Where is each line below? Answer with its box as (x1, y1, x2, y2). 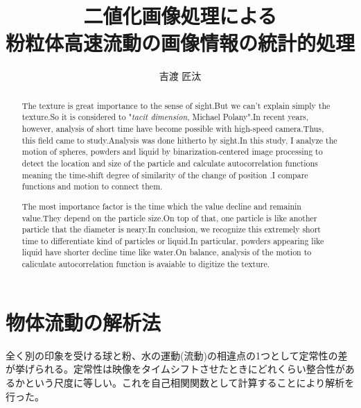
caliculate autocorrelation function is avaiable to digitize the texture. (21, 258, 270, 270)
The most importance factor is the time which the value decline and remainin (21, 200, 301, 212)
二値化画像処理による (83, 1, 277, 30)
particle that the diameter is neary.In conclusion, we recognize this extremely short (21, 223, 321, 235)
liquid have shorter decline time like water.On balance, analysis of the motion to (21, 246, 312, 258)
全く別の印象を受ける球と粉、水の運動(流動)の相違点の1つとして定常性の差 (6, 348, 348, 362)
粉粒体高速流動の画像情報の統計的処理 (6, 28, 355, 57)
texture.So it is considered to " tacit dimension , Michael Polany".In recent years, (21, 111, 309, 123)
